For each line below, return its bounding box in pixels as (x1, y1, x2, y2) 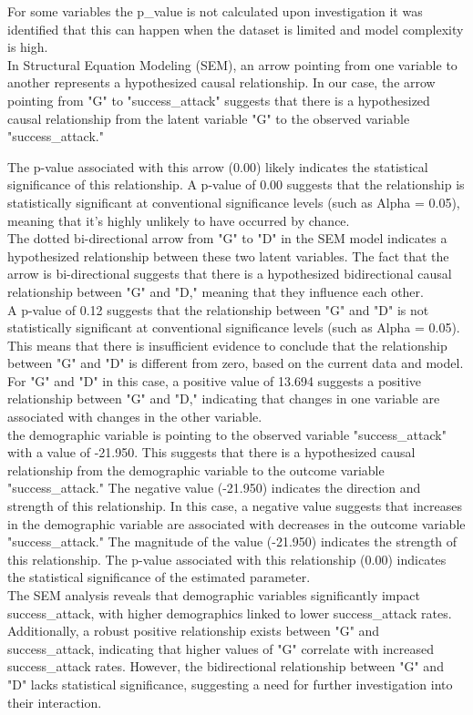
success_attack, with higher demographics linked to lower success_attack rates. (7, 603, 452, 622)
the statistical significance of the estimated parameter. (7, 567, 311, 587)
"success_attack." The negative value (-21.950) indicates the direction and (7, 478, 421, 497)
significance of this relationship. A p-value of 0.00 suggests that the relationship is (7, 175, 465, 194)
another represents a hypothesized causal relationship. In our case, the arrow (7, 73, 436, 92)
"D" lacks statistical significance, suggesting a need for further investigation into (7, 674, 453, 693)
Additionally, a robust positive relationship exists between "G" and (7, 621, 380, 640)
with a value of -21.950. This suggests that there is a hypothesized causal (7, 443, 416, 462)
